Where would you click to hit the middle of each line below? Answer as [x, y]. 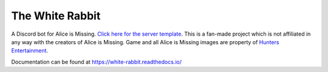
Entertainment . [30, 51]
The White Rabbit [56, 16]
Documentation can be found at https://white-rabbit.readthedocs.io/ [97, 62]
